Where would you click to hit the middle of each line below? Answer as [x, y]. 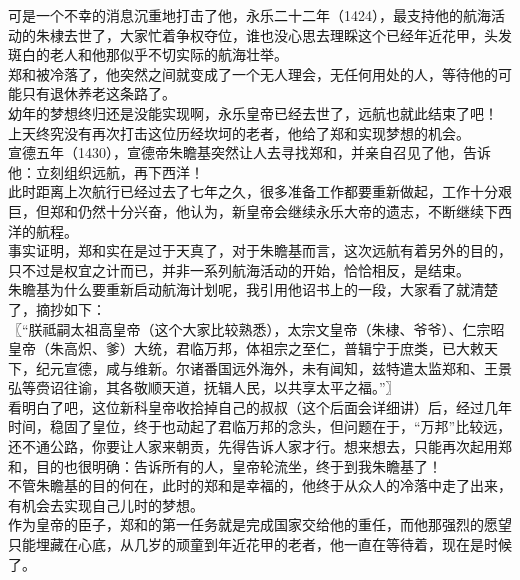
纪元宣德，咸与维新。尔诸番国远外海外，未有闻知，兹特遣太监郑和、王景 [273, 367]
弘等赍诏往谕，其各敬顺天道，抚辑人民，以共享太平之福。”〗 [204, 387]
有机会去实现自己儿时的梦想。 [106, 504]
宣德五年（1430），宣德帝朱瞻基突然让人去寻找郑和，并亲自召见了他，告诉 [249, 152]
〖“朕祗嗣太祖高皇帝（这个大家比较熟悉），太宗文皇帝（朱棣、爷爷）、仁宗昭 [256, 328]
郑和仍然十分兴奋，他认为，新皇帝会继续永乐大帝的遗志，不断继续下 [273, 210]
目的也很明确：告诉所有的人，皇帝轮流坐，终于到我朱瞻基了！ [238, 465]
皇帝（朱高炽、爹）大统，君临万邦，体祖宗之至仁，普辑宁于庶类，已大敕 [246, 348]
